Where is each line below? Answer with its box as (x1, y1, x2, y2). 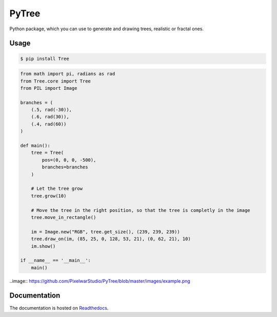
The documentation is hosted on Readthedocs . (9, 305, 109, 311)
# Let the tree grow (31, 186, 83, 192)
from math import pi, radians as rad (20, 71, 115, 77)
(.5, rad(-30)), (31, 107, 72, 113)
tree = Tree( (31, 150, 64, 156)
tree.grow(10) (31, 193, 67, 199)
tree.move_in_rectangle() (31, 214, 96, 220)
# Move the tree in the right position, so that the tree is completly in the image (31, 207, 251, 213)
